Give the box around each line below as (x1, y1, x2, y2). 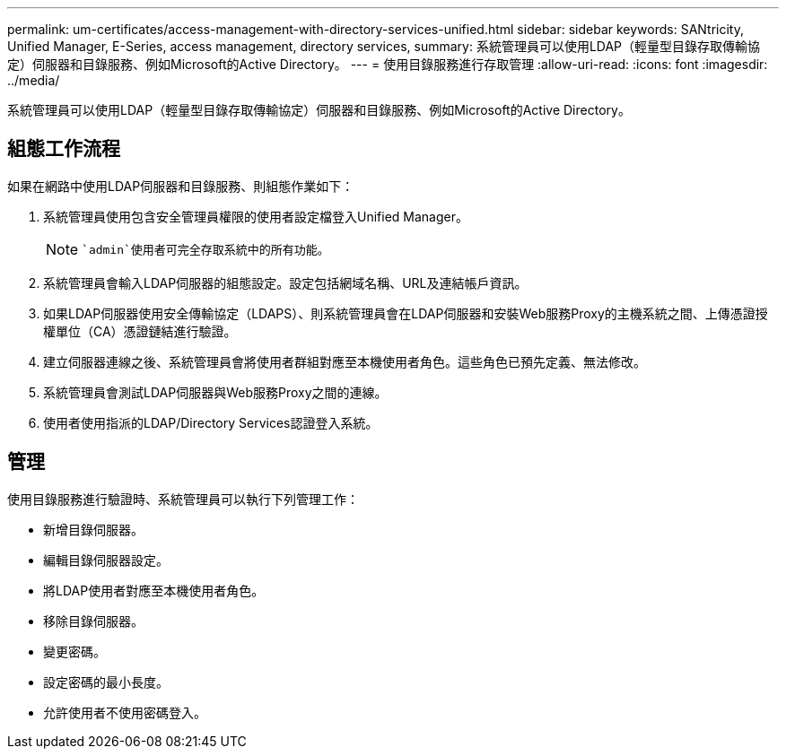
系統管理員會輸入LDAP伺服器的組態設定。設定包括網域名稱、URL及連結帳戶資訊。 (43, 274, 528, 291)
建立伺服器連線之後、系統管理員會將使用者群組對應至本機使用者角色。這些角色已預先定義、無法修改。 (43, 353, 646, 369)
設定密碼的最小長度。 (43, 673, 169, 690)
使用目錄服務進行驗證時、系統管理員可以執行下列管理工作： (7, 491, 359, 507)
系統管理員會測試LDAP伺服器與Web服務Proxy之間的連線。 (43, 384, 388, 400)
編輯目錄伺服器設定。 (43, 552, 169, 568)
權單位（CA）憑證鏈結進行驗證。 (43, 323, 237, 339)
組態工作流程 (7, 137, 120, 161)
